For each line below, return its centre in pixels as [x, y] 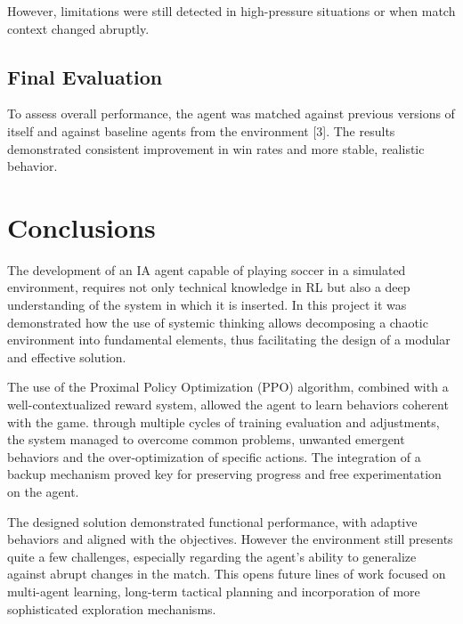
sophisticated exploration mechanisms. [112, 608]
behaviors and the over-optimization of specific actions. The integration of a [214, 456]
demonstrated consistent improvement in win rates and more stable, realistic [216, 148]
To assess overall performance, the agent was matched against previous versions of [231, 113]
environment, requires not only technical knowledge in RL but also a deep [209, 287]
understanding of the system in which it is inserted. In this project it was [207, 305]
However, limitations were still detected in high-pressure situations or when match [231, 11]
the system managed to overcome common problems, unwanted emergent [206, 439]
